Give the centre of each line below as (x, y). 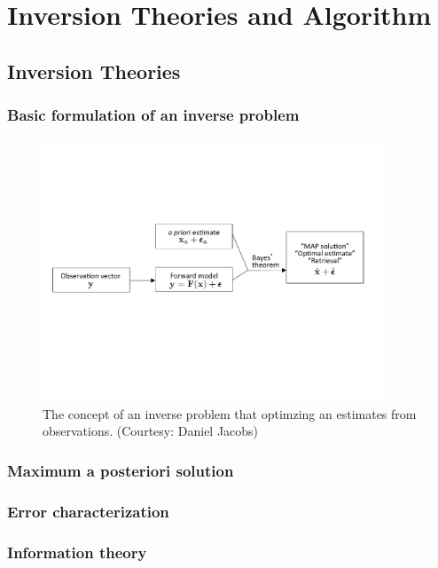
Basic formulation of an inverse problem (153, 115)
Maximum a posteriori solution (121, 470)
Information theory (77, 552)
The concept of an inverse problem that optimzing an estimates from (230, 413)
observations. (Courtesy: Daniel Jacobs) (151, 431)
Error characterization (88, 511)
